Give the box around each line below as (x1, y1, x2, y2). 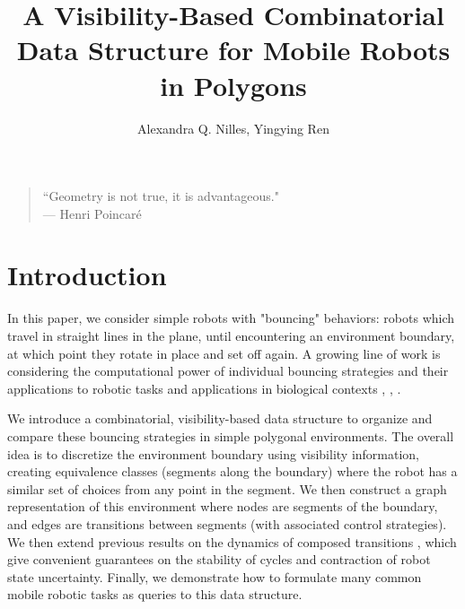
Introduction (7, 257, 167, 293)
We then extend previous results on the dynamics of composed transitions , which (7, 532, 457, 551)
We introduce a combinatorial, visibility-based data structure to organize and (7, 409, 433, 428)
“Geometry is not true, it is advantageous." (42, 187, 279, 205)
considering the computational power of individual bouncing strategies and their (7, 361, 449, 380)
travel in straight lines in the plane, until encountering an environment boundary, (7, 326, 455, 344)
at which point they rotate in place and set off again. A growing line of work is (7, 344, 441, 362)
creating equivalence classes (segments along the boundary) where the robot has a (7, 462, 458, 481)
